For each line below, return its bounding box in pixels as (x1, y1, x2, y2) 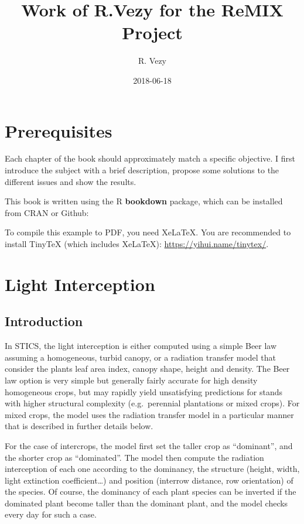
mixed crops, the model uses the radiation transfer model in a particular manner (5, 408, 294, 420)
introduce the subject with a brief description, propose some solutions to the (5, 164, 279, 176)
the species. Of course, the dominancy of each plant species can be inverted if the (5, 485, 296, 498)
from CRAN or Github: (5, 206, 89, 218)
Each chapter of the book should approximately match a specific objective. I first (5, 152, 295, 165)
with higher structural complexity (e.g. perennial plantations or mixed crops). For (5, 397, 300, 409)
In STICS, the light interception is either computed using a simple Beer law (5, 340, 277, 352)
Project (122, 20, 183, 44)
